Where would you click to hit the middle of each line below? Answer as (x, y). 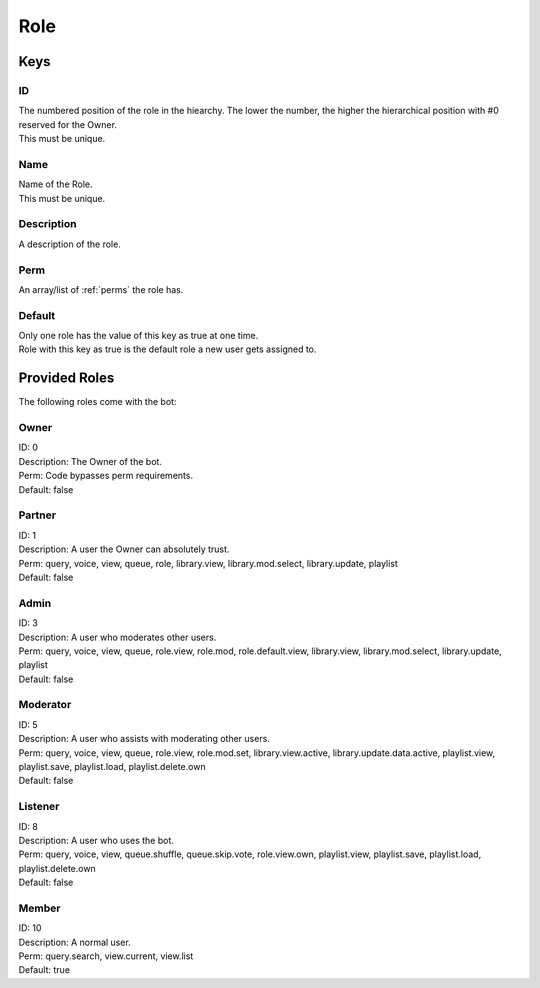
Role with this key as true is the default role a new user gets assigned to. (167, 349)
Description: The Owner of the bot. (90, 461)
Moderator (45, 705)
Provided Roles (66, 378)
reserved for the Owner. (67, 124)
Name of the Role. (56, 184)
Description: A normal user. (75, 942)
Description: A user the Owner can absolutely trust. (124, 549)
